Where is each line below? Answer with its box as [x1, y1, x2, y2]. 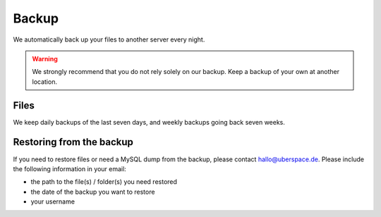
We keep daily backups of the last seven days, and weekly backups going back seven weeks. [13, 118, 286, 126]
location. [32, 77, 58, 86]
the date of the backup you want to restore [30, 187, 155, 196]
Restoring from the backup [13, 136, 134, 148]
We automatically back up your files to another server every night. [13, 35, 205, 44]
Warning [32, 54, 58, 63]
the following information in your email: [13, 164, 126, 173]
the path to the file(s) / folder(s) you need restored [30, 178, 178, 186]
